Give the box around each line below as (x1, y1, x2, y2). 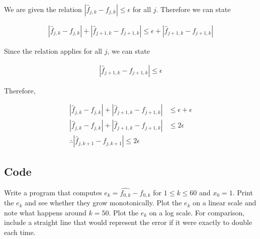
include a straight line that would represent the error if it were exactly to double (4, 217, 252, 227)
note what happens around (4, 207, 86, 217)
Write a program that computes (4, 187, 102, 197)
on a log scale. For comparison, (149, 207, 245, 217)
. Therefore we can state (156, 4, 231, 14)
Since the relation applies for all (4, 46, 103, 56)
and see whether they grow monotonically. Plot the (25, 197, 182, 208)
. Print (232, 187, 253, 197)
